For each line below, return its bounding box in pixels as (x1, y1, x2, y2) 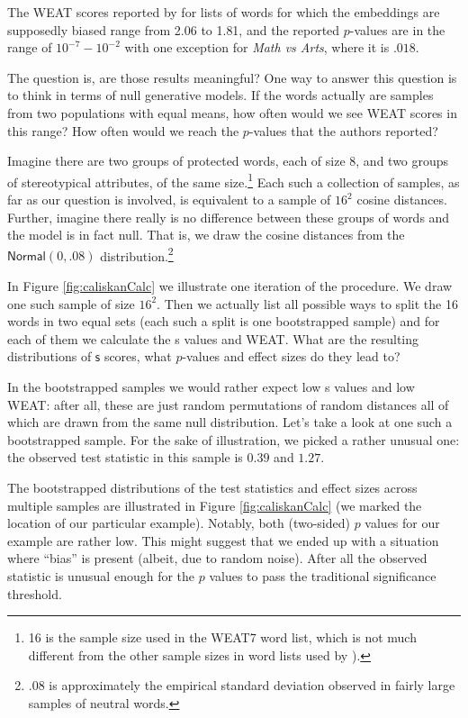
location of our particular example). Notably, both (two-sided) (7, 514, 350, 532)
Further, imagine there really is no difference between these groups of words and (7, 207, 450, 226)
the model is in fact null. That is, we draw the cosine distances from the (7, 225, 405, 244)
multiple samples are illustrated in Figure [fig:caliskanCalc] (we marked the (7, 495, 422, 514)
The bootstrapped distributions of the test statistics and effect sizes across (7, 477, 418, 496)
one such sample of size (7, 294, 135, 313)
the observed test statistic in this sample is (7, 448, 243, 467)
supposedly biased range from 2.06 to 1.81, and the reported (7, 20, 340, 39)
